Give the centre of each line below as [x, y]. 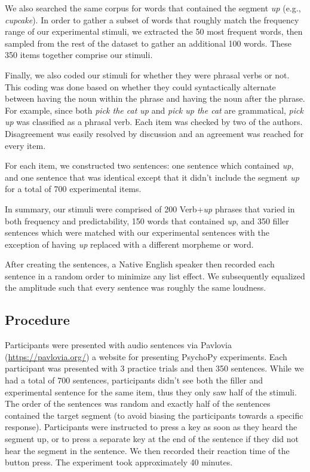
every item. [25, 145]
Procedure [37, 320]
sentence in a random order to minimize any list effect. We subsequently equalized [155, 275]
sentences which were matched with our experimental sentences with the [137, 232]
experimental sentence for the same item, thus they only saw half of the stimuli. [151, 392]
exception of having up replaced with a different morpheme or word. [129, 244]
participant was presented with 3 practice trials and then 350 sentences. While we [154, 368]
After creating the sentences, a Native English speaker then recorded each [140, 264]
